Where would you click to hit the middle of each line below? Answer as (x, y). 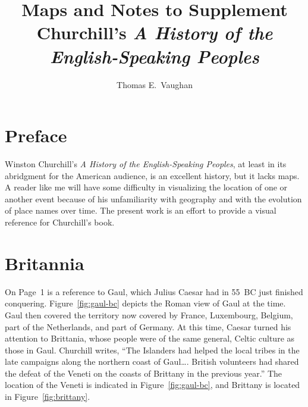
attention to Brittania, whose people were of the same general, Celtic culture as (150, 338)
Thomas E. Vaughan (155, 84)
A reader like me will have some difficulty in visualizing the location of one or (146, 187)
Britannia (45, 263)
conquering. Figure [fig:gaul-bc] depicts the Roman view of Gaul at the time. (145, 303)
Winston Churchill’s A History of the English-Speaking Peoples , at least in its (146, 164)
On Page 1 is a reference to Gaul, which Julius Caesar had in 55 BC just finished (154, 291)
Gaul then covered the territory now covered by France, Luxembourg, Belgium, (149, 314)
